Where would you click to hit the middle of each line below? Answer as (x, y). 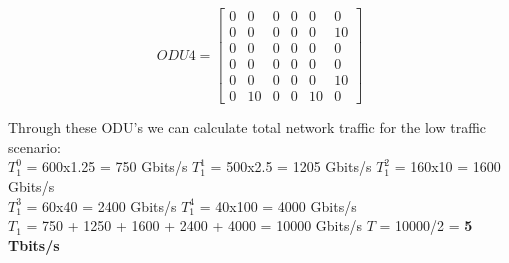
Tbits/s (34, 244)
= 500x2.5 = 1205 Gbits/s (291, 166)
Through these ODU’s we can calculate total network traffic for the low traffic (247, 127)
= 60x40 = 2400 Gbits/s (101, 205)
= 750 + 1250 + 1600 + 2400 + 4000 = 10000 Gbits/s (194, 225)
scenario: (35, 146)
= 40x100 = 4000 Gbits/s (278, 205)
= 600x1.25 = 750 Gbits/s (107, 166)
